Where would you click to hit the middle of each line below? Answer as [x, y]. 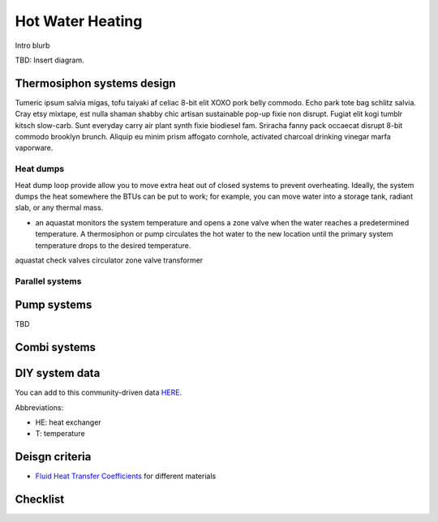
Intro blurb [32, 45]
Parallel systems [48, 281]
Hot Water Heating [79, 21]
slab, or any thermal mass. [59, 208]
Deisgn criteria [53, 457]
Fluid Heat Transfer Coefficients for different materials [126, 476]
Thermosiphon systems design [95, 83]
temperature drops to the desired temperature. [113, 245]
